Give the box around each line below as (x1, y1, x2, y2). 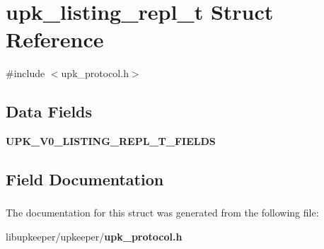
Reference (6, 25, 104, 54)
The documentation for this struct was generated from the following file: (6, 205, 319, 220)
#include (6, 66, 45, 81)
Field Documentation (6, 168, 164, 190)
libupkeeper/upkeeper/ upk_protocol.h (6, 229, 183, 243)
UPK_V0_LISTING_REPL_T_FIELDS (6, 134, 216, 149)
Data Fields (6, 100, 93, 122)
